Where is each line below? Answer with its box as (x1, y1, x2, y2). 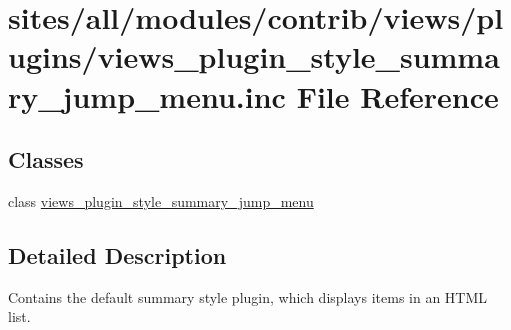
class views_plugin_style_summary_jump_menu (8, 190, 314, 211)
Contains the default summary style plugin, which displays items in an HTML (8, 286, 488, 307)
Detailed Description (8, 239, 227, 270)
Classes (8, 144, 84, 175)
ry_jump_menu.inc (8, 75, 286, 116)
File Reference (296, 75, 499, 116)
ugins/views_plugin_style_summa (8, 36, 500, 77)
